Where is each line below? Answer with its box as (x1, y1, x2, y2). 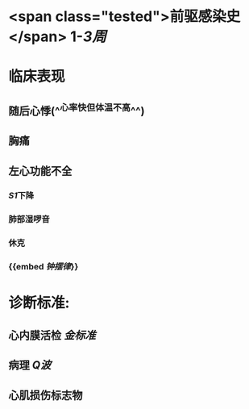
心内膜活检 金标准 (8, 328, 96, 342)
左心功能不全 (8, 164, 73, 177)
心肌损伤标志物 (8, 388, 83, 402)
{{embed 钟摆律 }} (8, 261, 79, 273)
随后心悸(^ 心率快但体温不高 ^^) (8, 102, 145, 118)
